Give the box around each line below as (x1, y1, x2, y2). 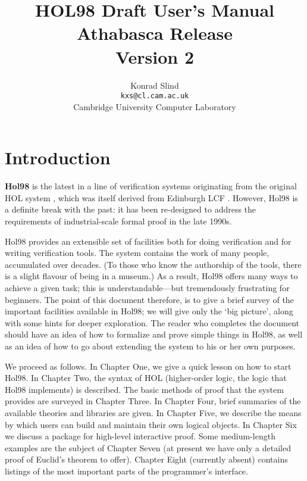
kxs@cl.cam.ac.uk (120, 92, 189, 101)
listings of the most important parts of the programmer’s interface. (5, 464, 248, 477)
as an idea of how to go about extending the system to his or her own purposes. (5, 340, 296, 352)
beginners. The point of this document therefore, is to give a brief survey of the (5, 293, 294, 305)
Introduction (5, 145, 111, 170)
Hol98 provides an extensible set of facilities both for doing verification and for (5, 235, 292, 247)
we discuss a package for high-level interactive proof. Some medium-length (5, 430, 275, 442)
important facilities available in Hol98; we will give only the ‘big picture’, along (5, 305, 293, 317)
